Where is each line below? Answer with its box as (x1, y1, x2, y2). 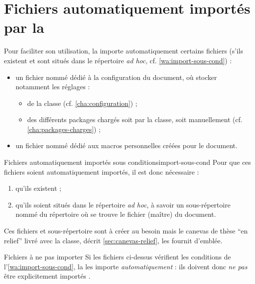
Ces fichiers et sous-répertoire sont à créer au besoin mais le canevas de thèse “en (4, 226, 248, 236)
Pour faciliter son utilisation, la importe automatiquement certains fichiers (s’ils (4, 46, 243, 56)
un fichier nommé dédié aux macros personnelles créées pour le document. (15, 140, 238, 151)
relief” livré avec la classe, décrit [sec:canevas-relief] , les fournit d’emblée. (4, 235, 223, 245)
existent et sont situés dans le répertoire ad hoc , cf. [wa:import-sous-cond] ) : (4, 55, 232, 65)
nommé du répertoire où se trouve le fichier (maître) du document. (15, 209, 216, 219)
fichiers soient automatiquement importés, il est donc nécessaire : (4, 166, 199, 177)
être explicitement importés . (4, 271, 91, 281)
